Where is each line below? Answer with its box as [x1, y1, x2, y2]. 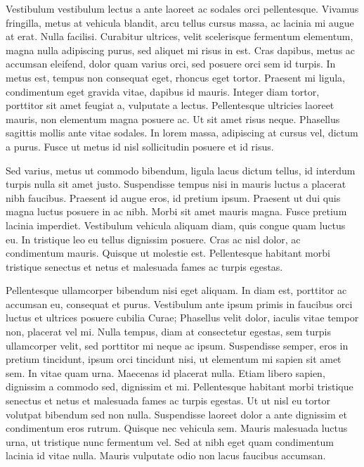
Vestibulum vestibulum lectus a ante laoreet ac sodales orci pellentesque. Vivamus [6, 1, 359, 15]
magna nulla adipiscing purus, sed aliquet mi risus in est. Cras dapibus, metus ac [6, 42, 356, 57]
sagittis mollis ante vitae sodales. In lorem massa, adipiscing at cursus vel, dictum [6, 125, 358, 140]
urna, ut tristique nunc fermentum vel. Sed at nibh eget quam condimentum [6, 434, 334, 449]
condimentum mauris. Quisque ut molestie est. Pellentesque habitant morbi [6, 245, 330, 260]
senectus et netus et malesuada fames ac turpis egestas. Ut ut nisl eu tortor [6, 393, 330, 408]
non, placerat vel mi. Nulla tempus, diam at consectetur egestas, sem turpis [6, 324, 331, 339]
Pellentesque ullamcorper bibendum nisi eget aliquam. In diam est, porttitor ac [6, 283, 347, 298]
